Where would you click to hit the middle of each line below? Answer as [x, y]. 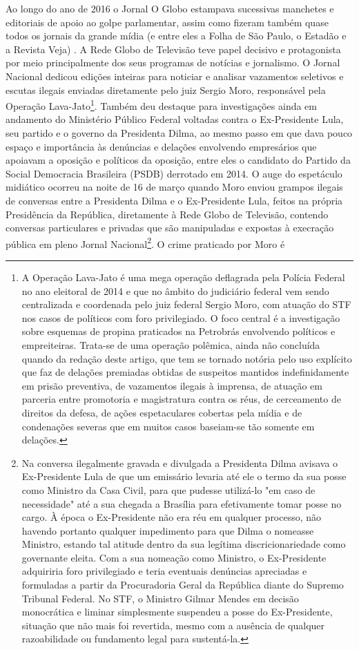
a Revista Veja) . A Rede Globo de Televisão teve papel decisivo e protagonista [173, 49]
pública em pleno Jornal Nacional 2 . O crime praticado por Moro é [145, 242]
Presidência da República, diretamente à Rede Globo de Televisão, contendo [167, 214]
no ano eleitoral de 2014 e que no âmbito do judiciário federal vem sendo [175, 290]
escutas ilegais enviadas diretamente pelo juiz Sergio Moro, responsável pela [166, 89]
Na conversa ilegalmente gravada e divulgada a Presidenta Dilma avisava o [180, 462]
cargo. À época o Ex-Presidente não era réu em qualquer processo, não [172, 517]
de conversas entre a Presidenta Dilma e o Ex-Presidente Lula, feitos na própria [174, 200]
